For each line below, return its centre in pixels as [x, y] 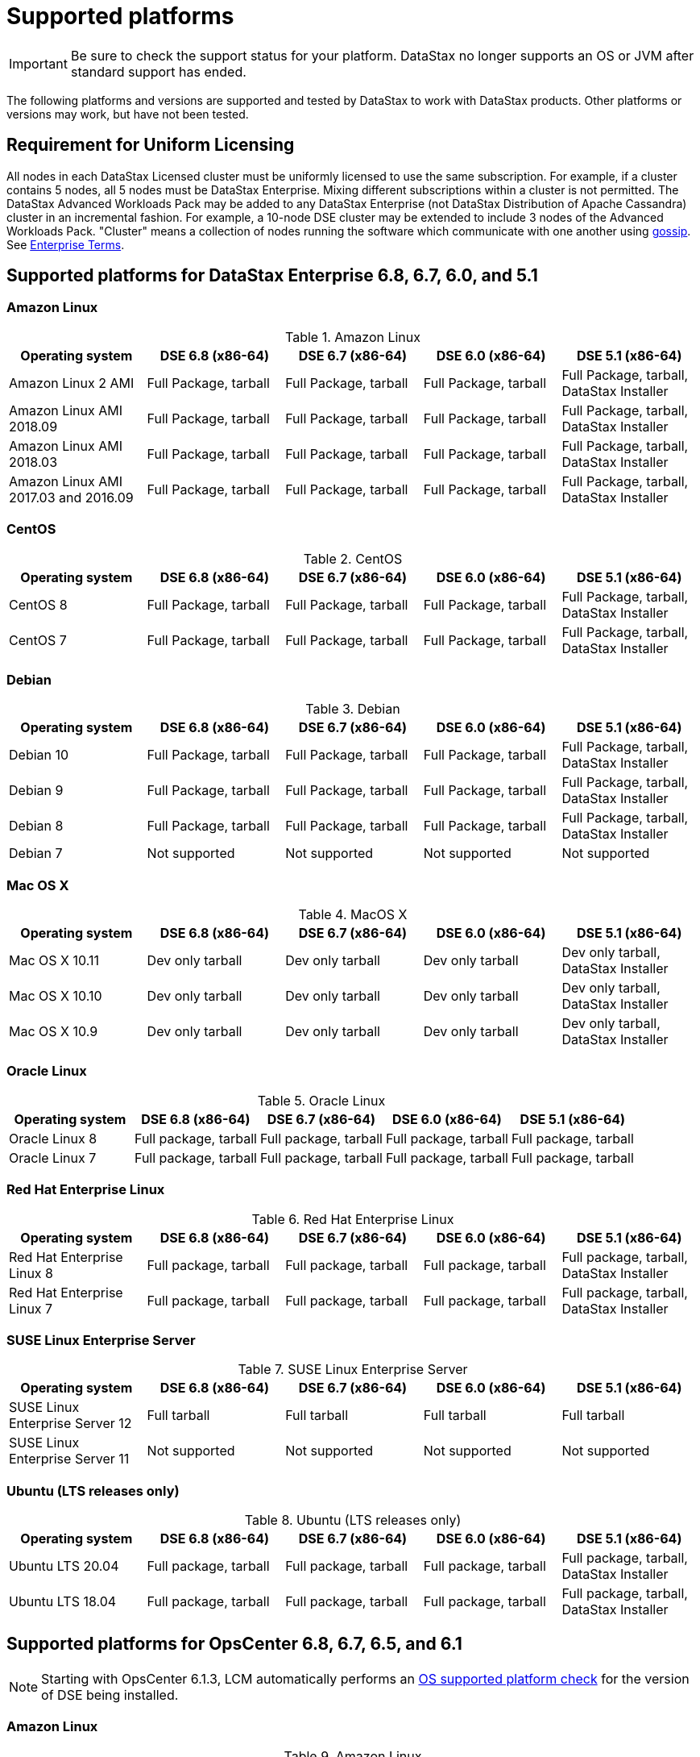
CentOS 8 [38, 604]
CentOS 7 [38, 640]
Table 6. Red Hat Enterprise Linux [353, 1219]
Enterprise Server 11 [69, 1459]
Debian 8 [36, 826]
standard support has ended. [158, 71]
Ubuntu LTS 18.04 [63, 1602]
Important [38, 63]
